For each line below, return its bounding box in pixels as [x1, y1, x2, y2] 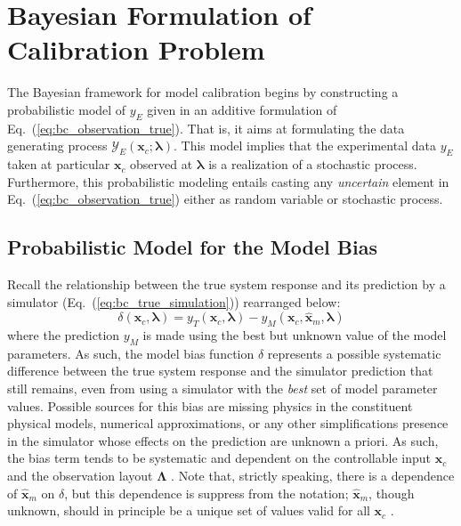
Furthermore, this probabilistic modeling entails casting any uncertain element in [7, 172, 449, 190]
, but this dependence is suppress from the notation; [64, 483, 349, 502]
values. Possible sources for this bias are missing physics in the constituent [7, 396, 413, 415]
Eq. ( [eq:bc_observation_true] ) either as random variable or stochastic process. [7, 190, 443, 208]
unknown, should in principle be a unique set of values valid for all [7, 501, 370, 520]
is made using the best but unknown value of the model [142, 326, 447, 344]
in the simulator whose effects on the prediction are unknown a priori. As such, [7, 431, 439, 449]
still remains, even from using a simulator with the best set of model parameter [7, 379, 438, 398]
